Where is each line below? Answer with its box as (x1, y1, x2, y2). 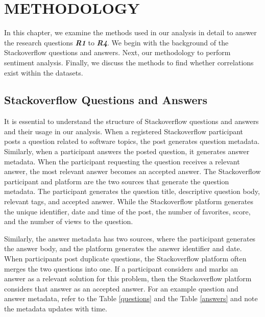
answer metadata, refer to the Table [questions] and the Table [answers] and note (4, 293, 258, 304)
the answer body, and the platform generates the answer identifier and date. (4, 243, 242, 254)
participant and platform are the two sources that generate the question (4, 176, 229, 186)
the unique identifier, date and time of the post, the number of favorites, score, (4, 206, 251, 216)
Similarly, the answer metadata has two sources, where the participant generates (4, 233, 256, 243)
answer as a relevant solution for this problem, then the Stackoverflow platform (4, 273, 252, 284)
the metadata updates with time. (4, 303, 107, 313)
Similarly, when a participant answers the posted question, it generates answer (4, 146, 250, 157)
